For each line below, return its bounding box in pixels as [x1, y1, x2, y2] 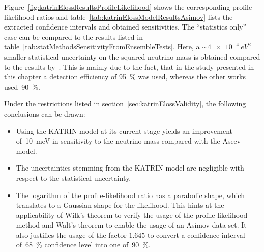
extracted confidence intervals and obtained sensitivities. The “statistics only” [4, 21, 247, 32]
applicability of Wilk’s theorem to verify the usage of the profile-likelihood [16, 209, 248, 220]
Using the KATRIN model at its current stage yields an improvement [16, 125, 233, 136]
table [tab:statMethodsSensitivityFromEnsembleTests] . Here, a [4, 41, 200, 52]
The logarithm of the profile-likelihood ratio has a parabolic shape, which [16, 189, 245, 200]
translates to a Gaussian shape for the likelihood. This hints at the [16, 200, 224, 210]
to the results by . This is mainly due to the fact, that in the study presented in [4, 61, 254, 72]
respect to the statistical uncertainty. [16, 172, 131, 183]
